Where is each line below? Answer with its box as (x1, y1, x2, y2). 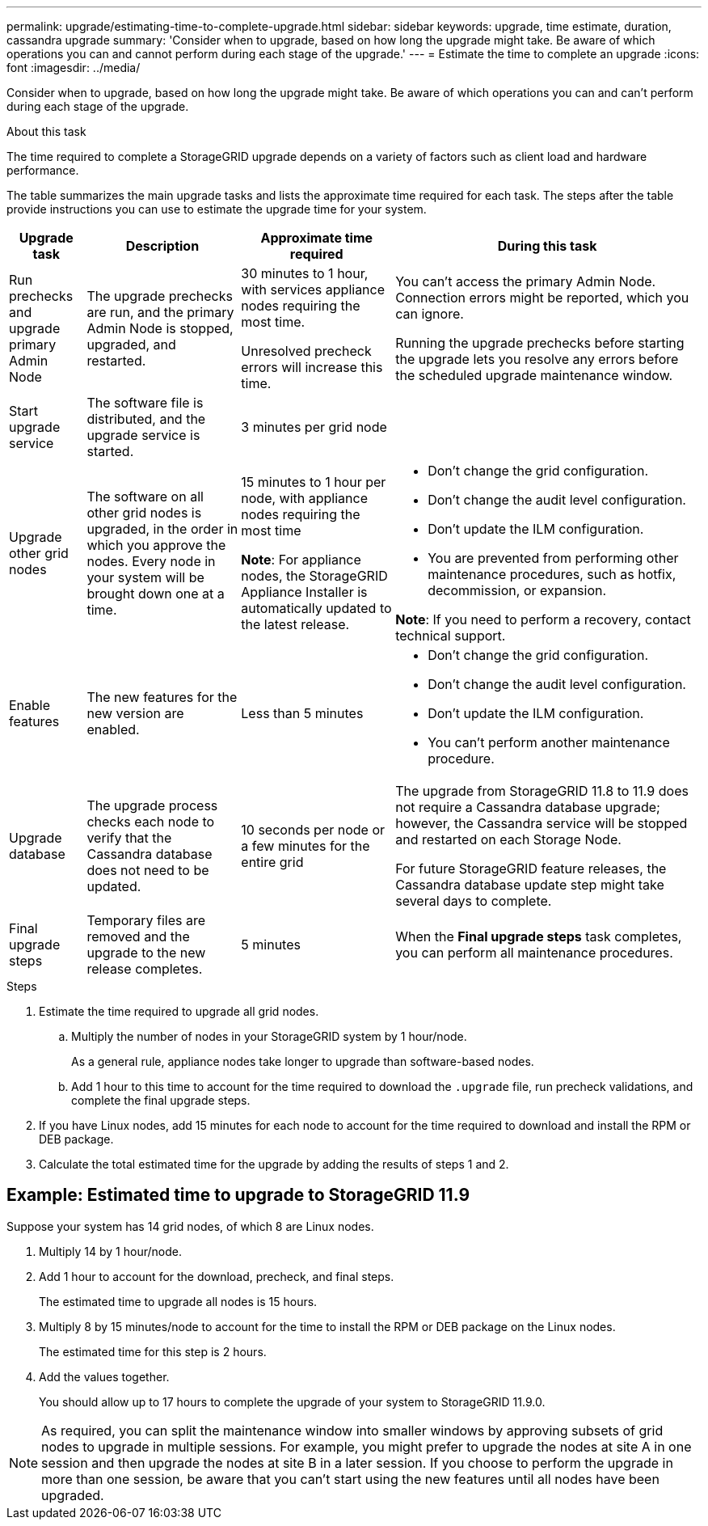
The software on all (86, 488, 204, 505)
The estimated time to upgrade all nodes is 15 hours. (39, 1294, 318, 1308)
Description (125, 238, 200, 254)
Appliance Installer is (241, 584, 368, 600)
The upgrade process (86, 797, 218, 814)
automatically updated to (241, 600, 392, 616)
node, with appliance (241, 490, 368, 506)
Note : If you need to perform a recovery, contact (395, 611, 691, 628)
